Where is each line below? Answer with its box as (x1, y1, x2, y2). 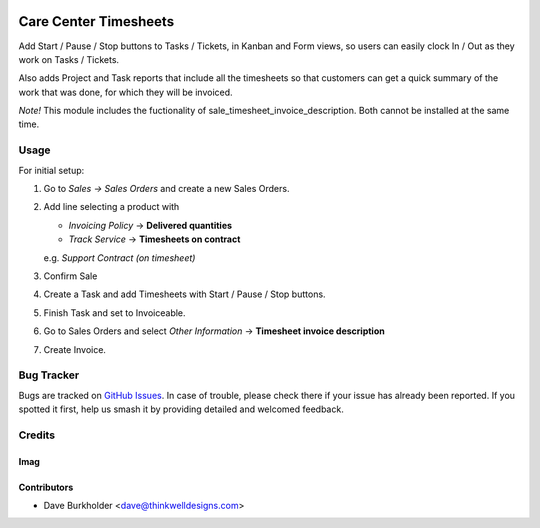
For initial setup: (18, 164, 85, 176)
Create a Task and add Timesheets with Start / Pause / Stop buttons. (43, 288, 326, 300)
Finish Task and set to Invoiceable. (43, 306, 186, 319)
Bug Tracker (18, 368, 80, 382)
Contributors (18, 481, 74, 493)
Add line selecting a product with (43, 201, 180, 213)
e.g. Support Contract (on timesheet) (43, 251, 196, 264)
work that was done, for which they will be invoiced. (18, 86, 234, 98)
